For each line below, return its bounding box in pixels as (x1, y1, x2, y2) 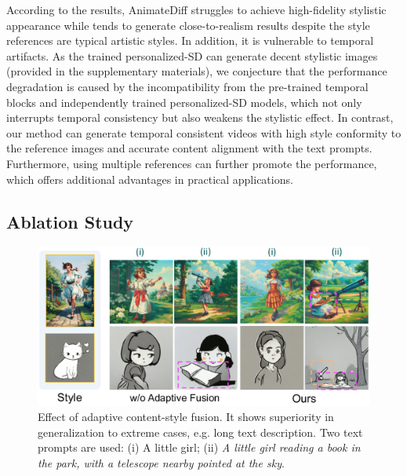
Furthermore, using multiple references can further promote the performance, (6, 155, 377, 171)
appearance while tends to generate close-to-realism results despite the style (6, 16, 370, 33)
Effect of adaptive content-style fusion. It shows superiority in (38, 408, 334, 424)
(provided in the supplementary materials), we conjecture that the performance (6, 63, 387, 79)
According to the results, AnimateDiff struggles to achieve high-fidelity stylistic (6, 2, 387, 17)
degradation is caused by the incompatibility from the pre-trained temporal (6, 78, 369, 94)
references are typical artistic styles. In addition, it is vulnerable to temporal (6, 32, 374, 49)
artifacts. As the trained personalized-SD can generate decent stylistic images (6, 47, 378, 64)
